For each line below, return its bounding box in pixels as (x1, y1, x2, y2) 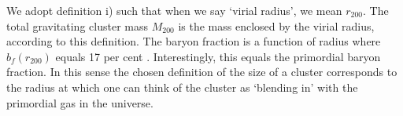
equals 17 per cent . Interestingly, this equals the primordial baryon (55, 48, 381, 64)
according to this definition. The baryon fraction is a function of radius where (6, 33, 381, 49)
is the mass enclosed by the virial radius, (178, 17, 375, 34)
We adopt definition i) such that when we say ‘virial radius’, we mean (6, 2, 342, 18)
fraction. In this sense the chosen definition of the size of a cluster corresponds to (6, 63, 397, 80)
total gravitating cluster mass (6, 17, 148, 34)
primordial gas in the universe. (6, 94, 153, 111)
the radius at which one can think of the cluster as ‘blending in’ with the (6, 78, 358, 95)
